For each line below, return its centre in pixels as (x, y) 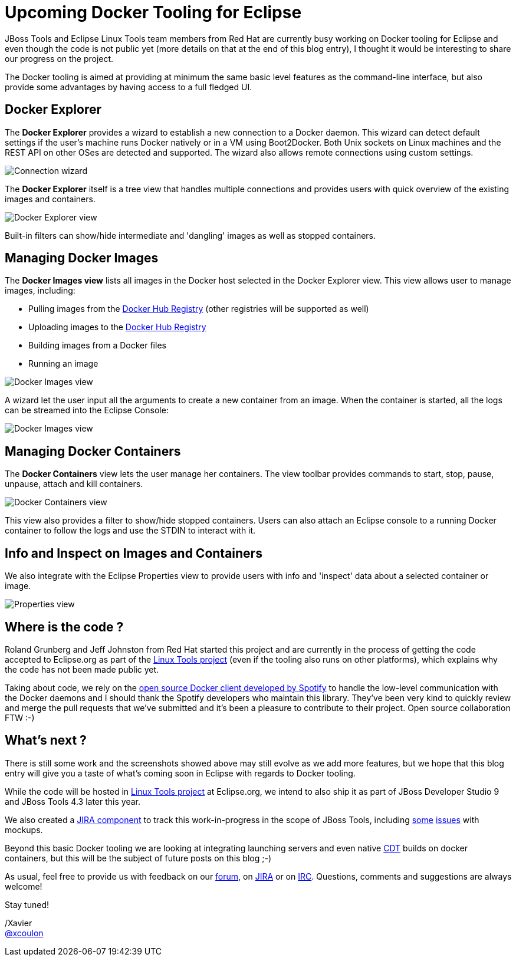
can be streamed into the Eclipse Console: (87, 410)
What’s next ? (46, 741)
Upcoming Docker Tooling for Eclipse (153, 12)
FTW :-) (20, 718)
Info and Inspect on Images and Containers (134, 553)
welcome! (24, 886)
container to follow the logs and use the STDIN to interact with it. (130, 531)
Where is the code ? (64, 627)
